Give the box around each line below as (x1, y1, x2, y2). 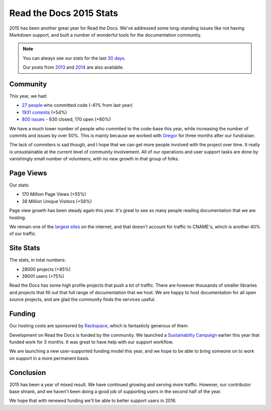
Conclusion (9, 368, 46, 377)
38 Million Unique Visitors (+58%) (22, 198, 92, 204)
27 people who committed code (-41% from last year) (22, 102, 133, 108)
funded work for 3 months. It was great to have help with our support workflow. (9, 339, 174, 345)
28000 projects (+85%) (22, 266, 71, 272)
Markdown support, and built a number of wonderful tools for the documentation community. (9, 32, 202, 38)
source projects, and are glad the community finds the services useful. (9, 296, 156, 303)
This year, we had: (9, 93, 48, 99)
